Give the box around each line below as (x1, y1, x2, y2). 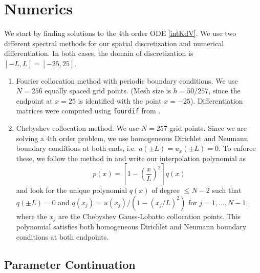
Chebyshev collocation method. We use (16, 122, 139, 133)
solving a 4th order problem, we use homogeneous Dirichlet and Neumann (16, 132, 248, 143)
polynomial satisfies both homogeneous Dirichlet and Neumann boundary (16, 221, 247, 232)
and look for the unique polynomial (16, 185, 127, 196)
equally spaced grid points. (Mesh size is (45, 85, 171, 96)
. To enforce (219, 143, 256, 153)
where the (16, 210, 47, 221)
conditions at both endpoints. (16, 231, 109, 242)
